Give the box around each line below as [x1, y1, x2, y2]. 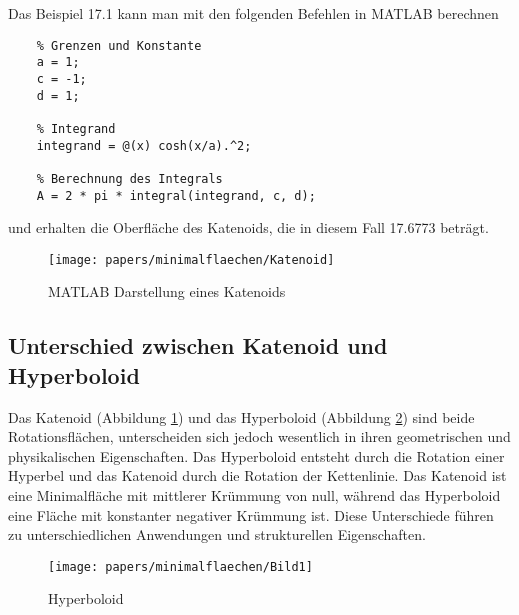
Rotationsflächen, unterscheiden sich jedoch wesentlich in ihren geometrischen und [8, 426, 511, 447]
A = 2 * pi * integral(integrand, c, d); [36, 188, 316, 203]
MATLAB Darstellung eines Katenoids [48, 281, 286, 302]
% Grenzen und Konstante [36, 38, 202, 53]
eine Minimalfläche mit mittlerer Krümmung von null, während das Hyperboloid [8, 484, 501, 505]
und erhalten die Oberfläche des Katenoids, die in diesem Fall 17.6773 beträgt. [8, 217, 489, 238]
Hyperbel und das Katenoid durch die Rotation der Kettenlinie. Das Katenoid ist [8, 465, 507, 486]
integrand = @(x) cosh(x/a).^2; [36, 138, 252, 153]
